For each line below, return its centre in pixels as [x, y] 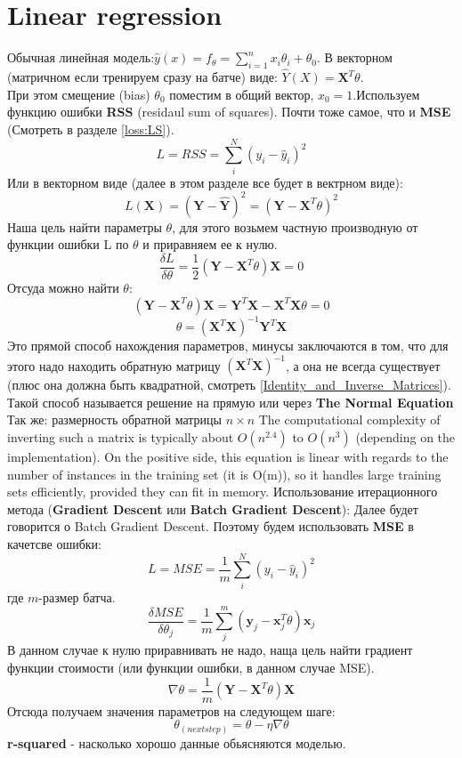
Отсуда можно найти [63, 287]
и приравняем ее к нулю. [210, 244]
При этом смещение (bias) [79, 94]
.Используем [386, 94]
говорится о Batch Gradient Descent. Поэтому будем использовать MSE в [211, 526]
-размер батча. [77, 597]
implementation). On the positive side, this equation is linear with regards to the [228, 456]
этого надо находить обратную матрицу [114, 365]
